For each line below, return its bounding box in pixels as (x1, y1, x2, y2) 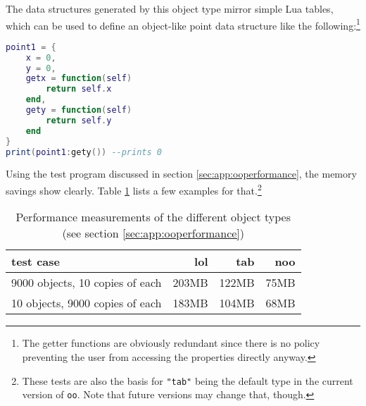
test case (11, 253, 60, 270)
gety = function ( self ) (25, 105, 132, 116)
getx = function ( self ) (25, 73, 132, 84)
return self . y (46, 115, 112, 125)
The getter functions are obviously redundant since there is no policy (22, 336, 320, 350)
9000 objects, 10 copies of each (11, 274, 162, 291)
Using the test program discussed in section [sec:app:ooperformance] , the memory (6, 166, 357, 181)
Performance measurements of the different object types (15, 209, 291, 226)
